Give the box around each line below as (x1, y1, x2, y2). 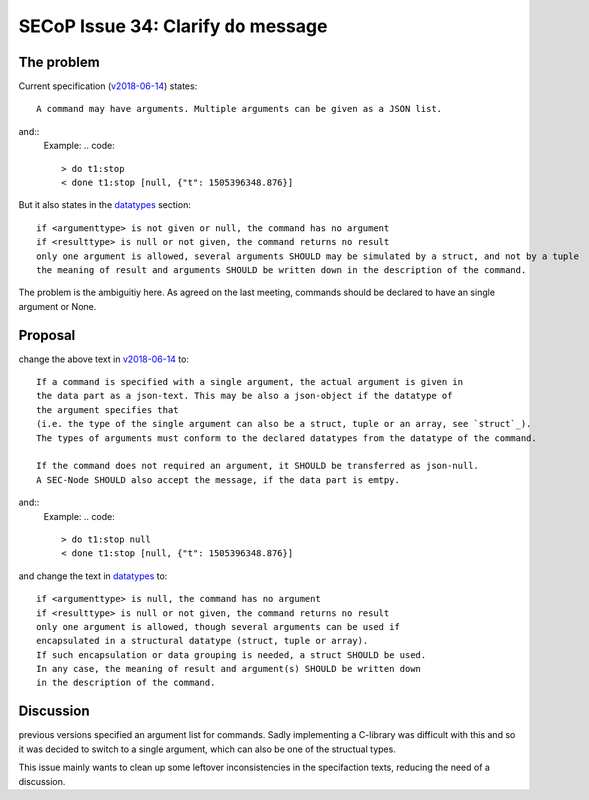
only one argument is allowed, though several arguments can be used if (36, 621, 400, 632)
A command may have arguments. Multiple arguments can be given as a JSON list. (36, 103, 443, 115)
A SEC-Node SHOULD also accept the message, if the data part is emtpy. (36, 474, 400, 485)
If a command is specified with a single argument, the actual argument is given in (36, 376, 464, 388)
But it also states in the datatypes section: (18, 199, 192, 211)
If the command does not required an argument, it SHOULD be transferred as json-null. (36, 460, 480, 472)
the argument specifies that (36, 404, 179, 415)
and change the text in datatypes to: (18, 570, 168, 582)
